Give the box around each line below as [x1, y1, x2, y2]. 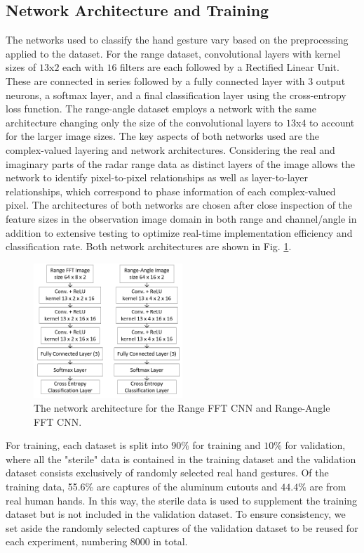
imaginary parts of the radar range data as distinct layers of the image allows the [6, 156, 355, 171]
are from [309, 479, 346, 493]
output [316, 73, 346, 88]
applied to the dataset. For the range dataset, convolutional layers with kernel [6, 46, 341, 60]
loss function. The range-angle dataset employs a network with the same [6, 101, 316, 116]
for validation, [285, 438, 346, 453]
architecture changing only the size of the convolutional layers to [6, 115, 283, 129]
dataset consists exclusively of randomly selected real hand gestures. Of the [6, 465, 329, 480]
